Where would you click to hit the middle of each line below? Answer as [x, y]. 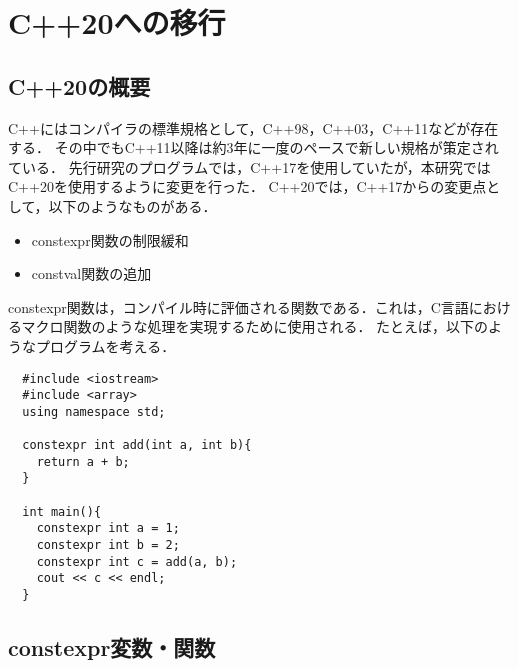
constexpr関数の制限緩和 [110, 239]
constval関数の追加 [91, 273]
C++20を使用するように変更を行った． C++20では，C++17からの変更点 [247, 186]
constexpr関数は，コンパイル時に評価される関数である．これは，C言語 [238, 306]
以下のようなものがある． [132, 205]
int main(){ [62, 511]
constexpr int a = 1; [108, 528]
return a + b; [83, 461]
